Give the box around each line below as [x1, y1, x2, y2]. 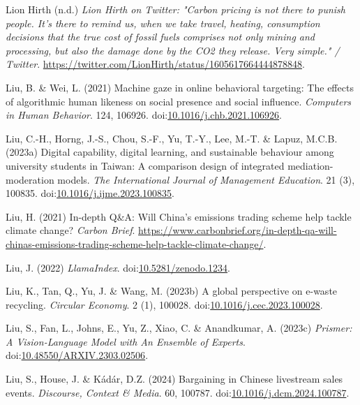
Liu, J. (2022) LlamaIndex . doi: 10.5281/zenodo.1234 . [6, 260, 230, 274]
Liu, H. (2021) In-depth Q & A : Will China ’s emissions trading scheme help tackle [6, 209, 352, 223]
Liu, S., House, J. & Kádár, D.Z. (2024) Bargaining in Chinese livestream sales [6, 371, 343, 386]
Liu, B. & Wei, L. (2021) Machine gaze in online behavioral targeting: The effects [6, 80, 354, 94]
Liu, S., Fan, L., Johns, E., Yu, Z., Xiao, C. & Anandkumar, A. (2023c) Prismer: [6, 321, 352, 335]
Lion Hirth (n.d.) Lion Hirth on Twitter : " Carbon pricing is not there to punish [6, 2, 345, 16]
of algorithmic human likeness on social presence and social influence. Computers [6, 94, 352, 108]
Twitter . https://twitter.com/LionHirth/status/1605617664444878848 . [6, 57, 305, 71]
